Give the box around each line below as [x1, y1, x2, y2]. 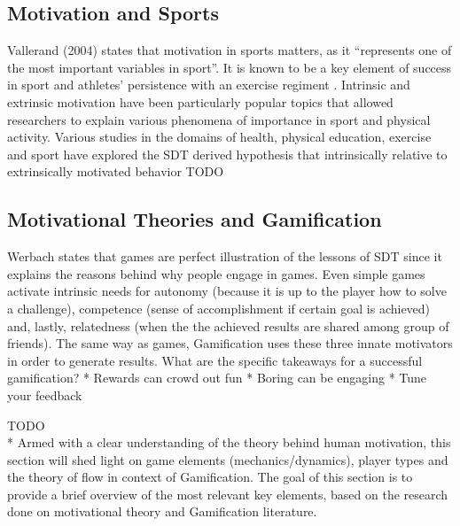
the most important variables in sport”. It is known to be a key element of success [7, 58, 452, 76]
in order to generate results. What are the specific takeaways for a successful [7, 351, 423, 369]
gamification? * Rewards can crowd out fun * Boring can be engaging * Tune [7, 368, 427, 387]
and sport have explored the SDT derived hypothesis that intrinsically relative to [7, 144, 448, 163]
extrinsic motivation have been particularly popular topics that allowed [7, 92, 394, 111]
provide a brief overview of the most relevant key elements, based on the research [7, 484, 448, 503]
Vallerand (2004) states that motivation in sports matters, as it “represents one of [7, 41, 452, 59]
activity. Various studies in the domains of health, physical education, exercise [7, 128, 432, 146]
